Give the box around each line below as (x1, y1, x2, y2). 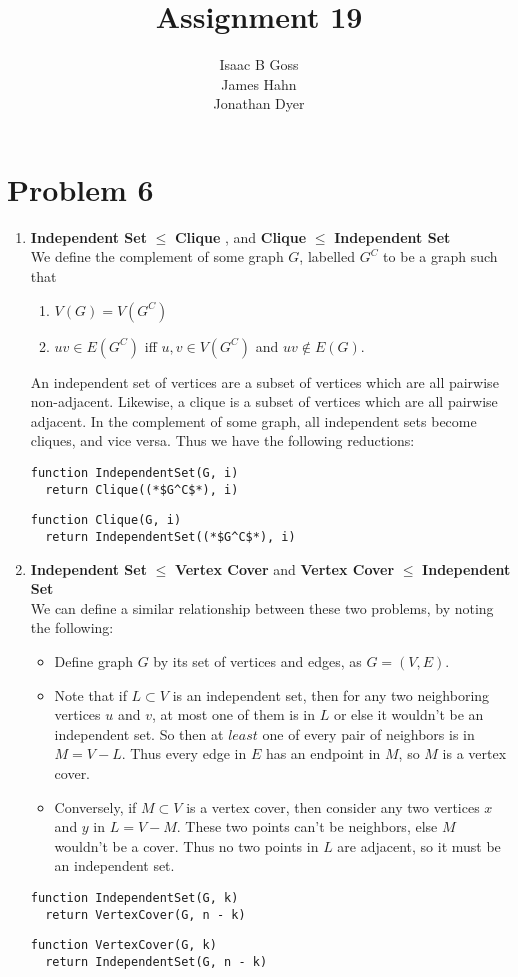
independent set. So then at (54, 723, 224, 744)
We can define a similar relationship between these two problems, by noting (30, 597, 494, 618)
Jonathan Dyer (213, 93, 305, 114)
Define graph (54, 651, 134, 671)
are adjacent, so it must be (337, 835, 501, 856)
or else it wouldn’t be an (333, 704, 484, 725)
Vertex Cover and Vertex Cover (174, 558, 395, 579)
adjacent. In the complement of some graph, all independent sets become (30, 410, 477, 431)
